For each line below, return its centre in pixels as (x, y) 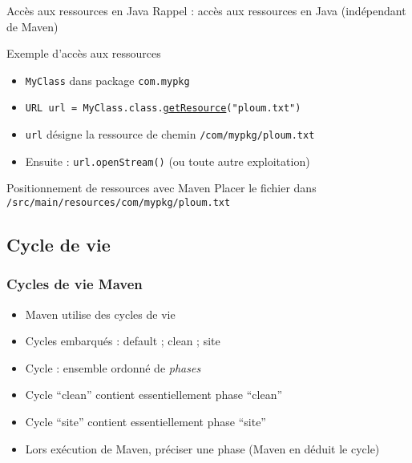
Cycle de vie (59, 245)
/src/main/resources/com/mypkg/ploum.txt (119, 203)
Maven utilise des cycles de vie (100, 314)
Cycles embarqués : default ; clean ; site (123, 341)
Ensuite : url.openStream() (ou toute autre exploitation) (168, 161)
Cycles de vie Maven (75, 284)
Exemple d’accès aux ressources (84, 53)
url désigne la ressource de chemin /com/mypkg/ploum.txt (170, 134)
